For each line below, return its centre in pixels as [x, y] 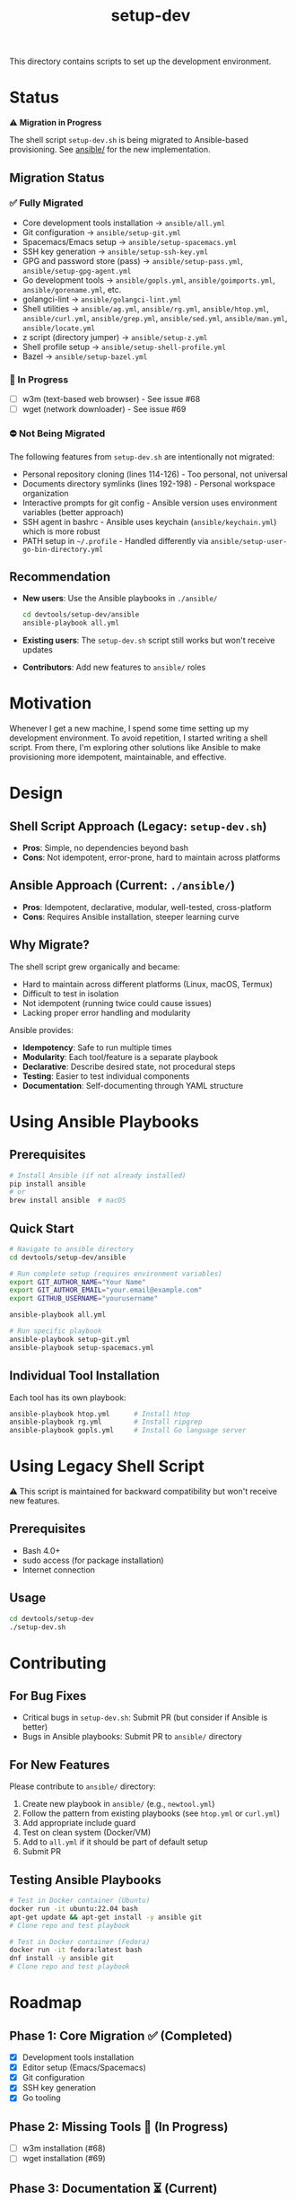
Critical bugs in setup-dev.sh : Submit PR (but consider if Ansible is [145, 1718]
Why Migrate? [49, 945]
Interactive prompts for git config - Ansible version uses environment [150, 503]
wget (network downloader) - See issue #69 [104, 409]
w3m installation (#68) [64, 2148]
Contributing [58, 1663]
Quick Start [42, 1228]
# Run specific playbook [56, 1331]
